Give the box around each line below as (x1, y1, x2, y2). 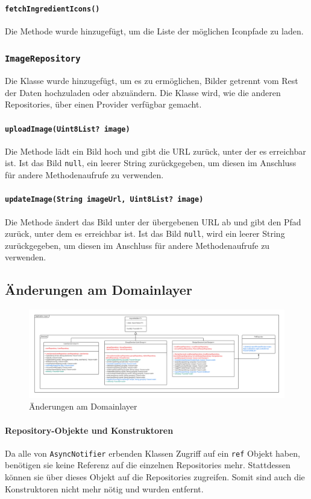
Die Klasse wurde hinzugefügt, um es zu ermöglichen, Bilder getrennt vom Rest (5, 74, 298, 87)
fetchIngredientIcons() (5, 4, 100, 13)
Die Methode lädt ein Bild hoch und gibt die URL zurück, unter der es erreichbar (5, 144, 306, 157)
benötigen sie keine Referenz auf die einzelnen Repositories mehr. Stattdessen (5, 459, 291, 471)
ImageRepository (5, 54, 81, 64)
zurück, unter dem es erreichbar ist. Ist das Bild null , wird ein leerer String (5, 227, 285, 240)
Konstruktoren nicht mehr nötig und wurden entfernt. (5, 482, 204, 495)
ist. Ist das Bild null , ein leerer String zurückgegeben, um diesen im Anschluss (5, 156, 297, 169)
